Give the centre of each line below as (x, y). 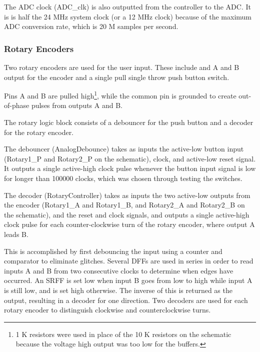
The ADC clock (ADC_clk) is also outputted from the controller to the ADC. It (127, 6)
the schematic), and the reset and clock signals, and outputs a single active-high (127, 214)
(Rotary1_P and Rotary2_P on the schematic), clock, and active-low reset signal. (130, 158)
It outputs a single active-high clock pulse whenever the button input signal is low (130, 168)
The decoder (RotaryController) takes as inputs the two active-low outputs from (127, 195)
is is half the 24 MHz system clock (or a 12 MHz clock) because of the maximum (128, 16)
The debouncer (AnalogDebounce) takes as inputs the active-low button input (124, 149)
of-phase (17, 105)
